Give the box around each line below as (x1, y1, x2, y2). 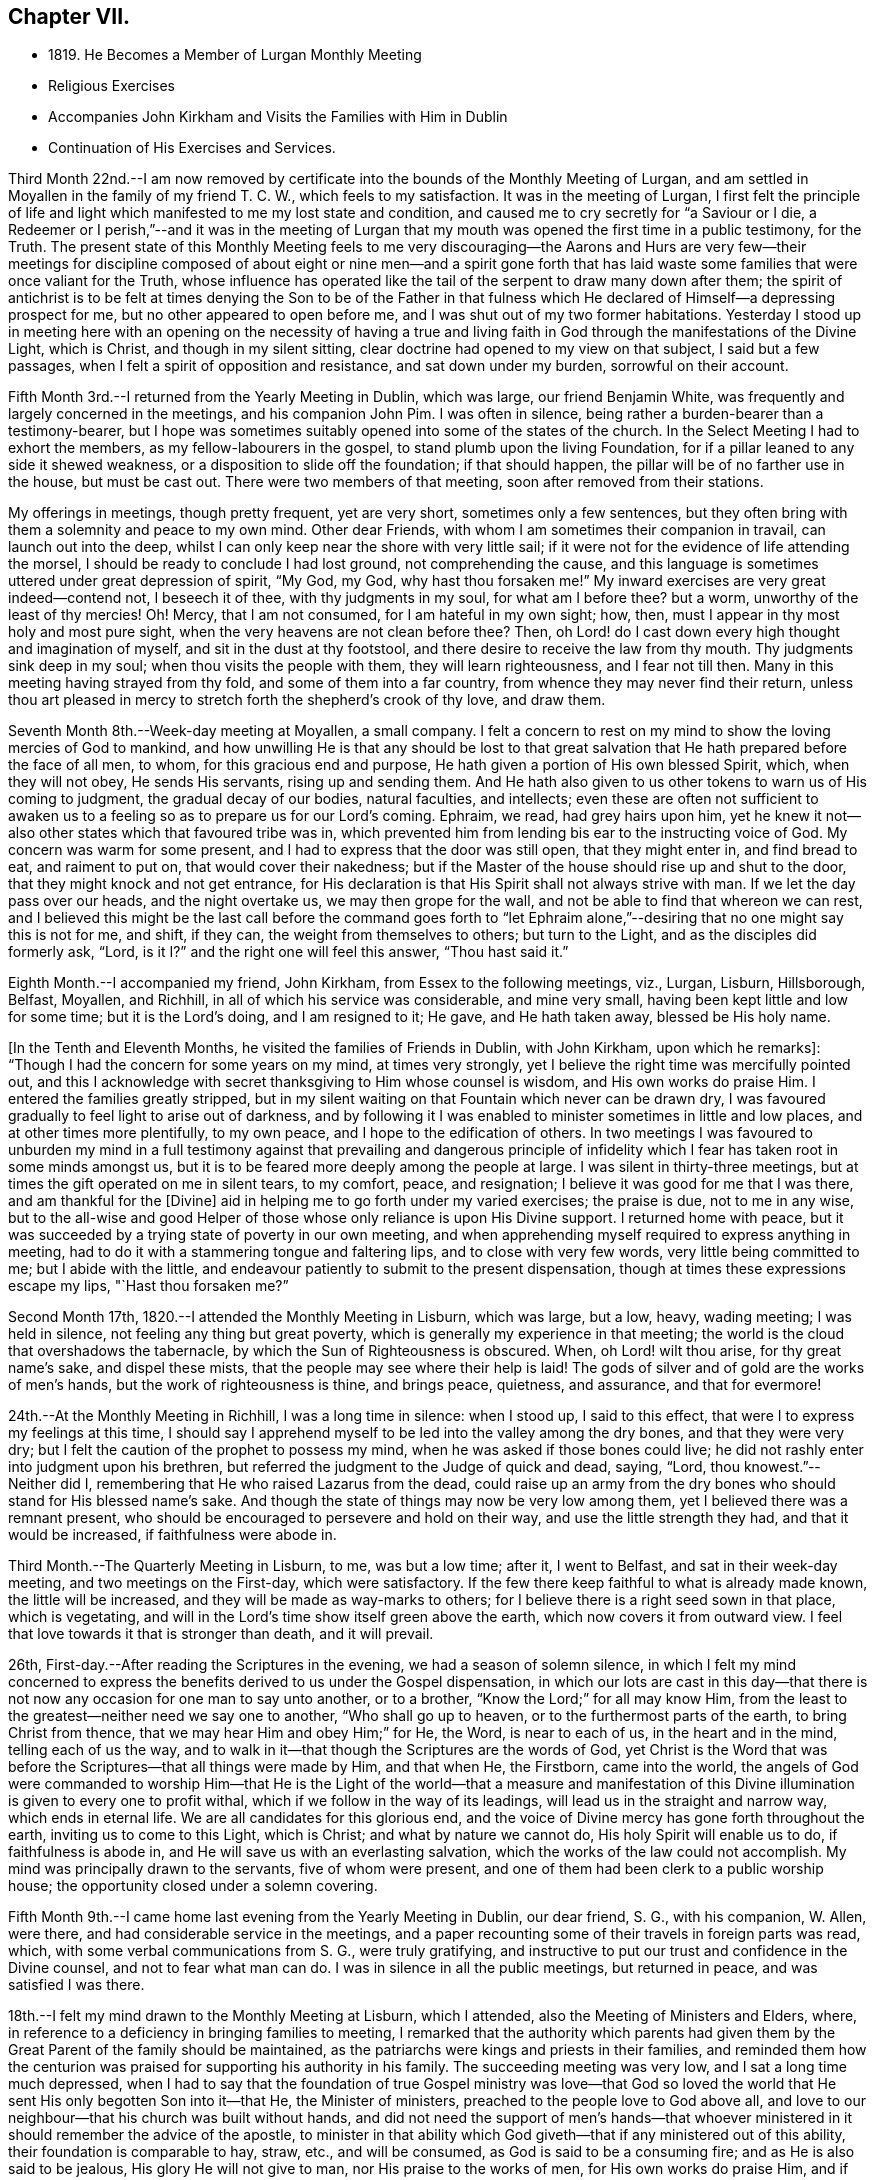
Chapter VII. (8, 4, 131, 29)
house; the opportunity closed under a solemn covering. (8, 1877, 378, 1895)
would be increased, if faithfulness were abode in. (8, 1526, 337, 1544)
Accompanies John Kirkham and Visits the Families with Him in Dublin (48, 108, 508, 126)
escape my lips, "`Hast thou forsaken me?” (8, 1277, 289, 1295)
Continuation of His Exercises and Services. (48, 139, 336, 157)
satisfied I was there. (8, 1976, 145, 1994)
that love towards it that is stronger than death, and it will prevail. (8, 1625, 434, 1643)
